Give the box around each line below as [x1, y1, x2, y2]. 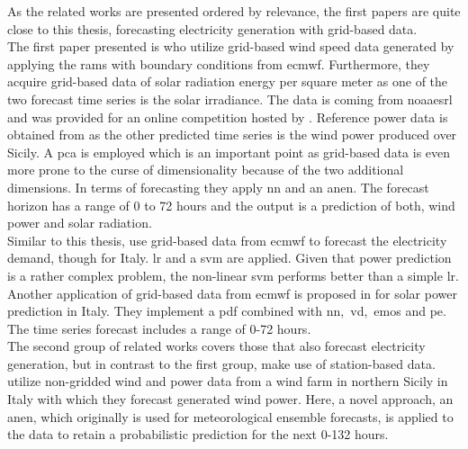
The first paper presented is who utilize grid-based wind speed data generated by [7, 37, 454, 56]
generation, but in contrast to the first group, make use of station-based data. [7, 354, 436, 373]
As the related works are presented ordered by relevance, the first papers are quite [7, 2, 461, 20]
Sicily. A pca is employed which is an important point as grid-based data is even [7, 142, 451, 161]
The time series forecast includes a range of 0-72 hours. [7, 319, 311, 337]
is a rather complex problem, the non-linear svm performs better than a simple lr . [7, 265, 459, 284]
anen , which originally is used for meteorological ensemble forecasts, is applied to [7, 407, 454, 426]
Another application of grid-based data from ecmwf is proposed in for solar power [7, 283, 457, 302]
